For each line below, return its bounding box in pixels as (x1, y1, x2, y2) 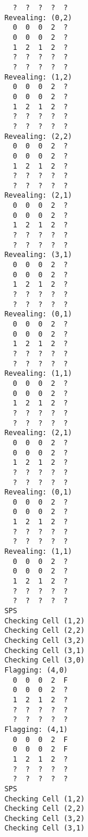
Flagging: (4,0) (4, 665, 68, 674)
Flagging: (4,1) (4, 725, 68, 734)
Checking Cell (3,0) (4, 656, 85, 665)
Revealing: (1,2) (4, 72, 72, 81)
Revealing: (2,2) (4, 132, 72, 141)
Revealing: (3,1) (4, 251, 72, 259)
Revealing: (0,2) (4, 13, 72, 22)
